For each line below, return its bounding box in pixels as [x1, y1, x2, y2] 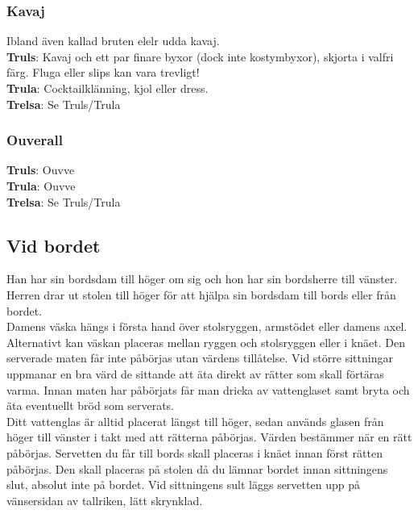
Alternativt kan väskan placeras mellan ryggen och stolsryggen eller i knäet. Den [6, 333, 405, 350]
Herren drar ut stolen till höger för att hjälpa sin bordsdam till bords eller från [6, 286, 396, 303]
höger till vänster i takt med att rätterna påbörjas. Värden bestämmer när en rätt [6, 428, 412, 445]
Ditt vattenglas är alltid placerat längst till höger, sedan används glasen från [6, 412, 384, 429]
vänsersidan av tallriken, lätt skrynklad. [6, 491, 203, 508]
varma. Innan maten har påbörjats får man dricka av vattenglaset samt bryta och [6, 381, 410, 398]
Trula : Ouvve [6, 178, 76, 194]
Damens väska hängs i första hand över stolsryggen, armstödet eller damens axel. [6, 318, 408, 335]
